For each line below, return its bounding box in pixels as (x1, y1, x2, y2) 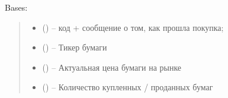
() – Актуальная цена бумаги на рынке (42, 61, 182, 73)
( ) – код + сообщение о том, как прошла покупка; (42, 21, 224, 33)
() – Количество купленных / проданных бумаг (42, 81, 213, 93)
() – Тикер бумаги (42, 41, 107, 53)
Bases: (5, 1, 28, 13)
